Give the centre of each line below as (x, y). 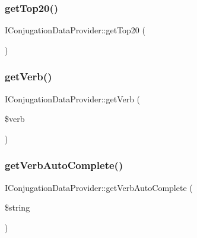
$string (18, 207)
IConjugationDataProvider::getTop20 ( (75, 30)
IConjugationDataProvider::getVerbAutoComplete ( (99, 187)
